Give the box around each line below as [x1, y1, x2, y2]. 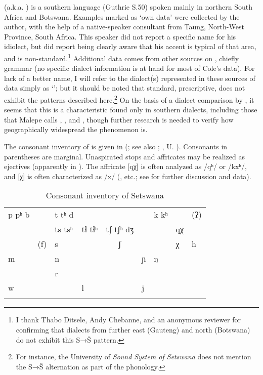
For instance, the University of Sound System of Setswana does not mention [16, 351, 251, 362]
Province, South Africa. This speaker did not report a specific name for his [4, 31, 236, 41]
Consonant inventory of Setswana [46, 189, 164, 201]
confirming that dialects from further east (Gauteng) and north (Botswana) [16, 324, 250, 335]
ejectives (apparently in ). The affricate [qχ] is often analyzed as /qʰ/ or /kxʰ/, [4, 161, 247, 172]
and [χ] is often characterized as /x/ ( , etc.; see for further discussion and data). [4, 171, 251, 181]
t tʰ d [55, 209, 74, 221]
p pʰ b [8, 209, 30, 221]
